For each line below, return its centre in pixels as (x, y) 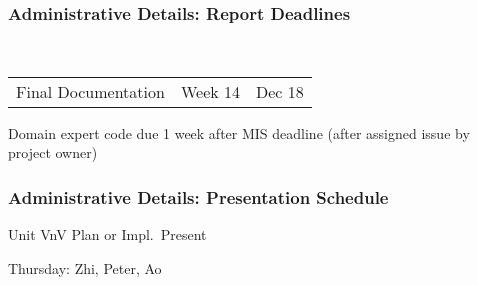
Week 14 (210, 91)
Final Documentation (90, 91)
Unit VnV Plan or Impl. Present (107, 234)
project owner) (53, 152)
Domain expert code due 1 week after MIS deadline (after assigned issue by (239, 132)
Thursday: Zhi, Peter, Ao (85, 267)
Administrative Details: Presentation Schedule (198, 196)
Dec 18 (280, 91)
